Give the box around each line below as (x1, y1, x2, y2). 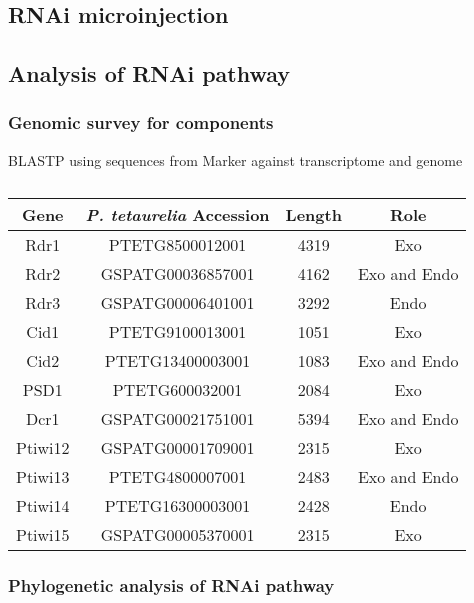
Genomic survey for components (8, 110, 274, 135)
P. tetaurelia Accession (85, 203, 270, 227)
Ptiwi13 (16, 465, 70, 489)
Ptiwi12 (16, 436, 70, 460)
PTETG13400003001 (104, 349, 251, 373)
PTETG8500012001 (108, 233, 247, 257)
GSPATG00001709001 (100, 436, 255, 460)
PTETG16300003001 (104, 494, 251, 518)
